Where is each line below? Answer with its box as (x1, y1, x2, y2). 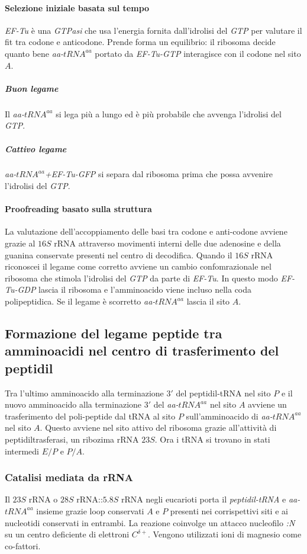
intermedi (5, 444, 39, 457)
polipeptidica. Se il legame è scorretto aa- (5, 295, 156, 308)
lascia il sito (186, 295, 230, 308)
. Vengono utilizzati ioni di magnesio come (148, 528, 302, 540)
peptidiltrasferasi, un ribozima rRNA (5, 433, 139, 445)
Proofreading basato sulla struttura (5, 203, 152, 215)
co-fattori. (5, 539, 41, 552)
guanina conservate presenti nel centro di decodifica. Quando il (5, 248, 232, 261)
